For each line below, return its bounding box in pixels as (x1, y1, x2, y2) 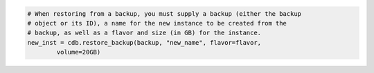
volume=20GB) (56, 48, 101, 56)
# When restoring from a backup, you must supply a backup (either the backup (27, 10, 301, 17)
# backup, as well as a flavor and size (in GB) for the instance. (27, 29, 262, 37)
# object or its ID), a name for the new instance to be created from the (27, 19, 287, 27)
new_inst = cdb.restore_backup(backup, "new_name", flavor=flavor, (27, 39, 262, 46)
